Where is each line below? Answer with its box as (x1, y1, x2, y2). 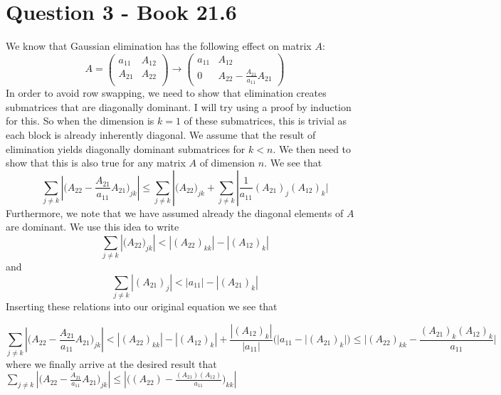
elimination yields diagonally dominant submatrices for (6, 141, 246, 156)
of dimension (199, 155, 255, 170)
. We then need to (273, 141, 352, 156)
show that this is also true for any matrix (6, 155, 186, 170)
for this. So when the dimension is (6, 113, 154, 128)
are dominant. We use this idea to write (6, 219, 179, 234)
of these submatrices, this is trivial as (184, 113, 347, 128)
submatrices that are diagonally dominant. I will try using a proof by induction (6, 99, 352, 114)
